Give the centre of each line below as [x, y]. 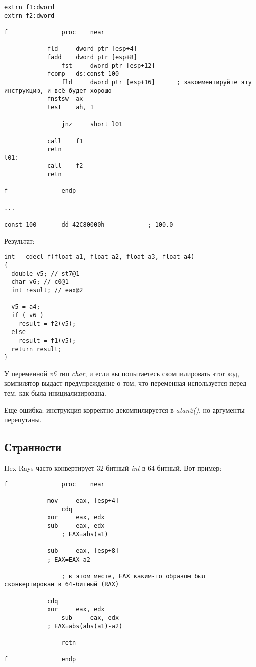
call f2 [65, 166]
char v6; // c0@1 [40, 282]
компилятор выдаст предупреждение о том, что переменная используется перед [125, 383]
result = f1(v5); [47, 340]
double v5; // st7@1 [45, 273]
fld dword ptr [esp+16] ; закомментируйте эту [157, 82]
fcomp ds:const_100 [83, 74]
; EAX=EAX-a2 [69, 559]
